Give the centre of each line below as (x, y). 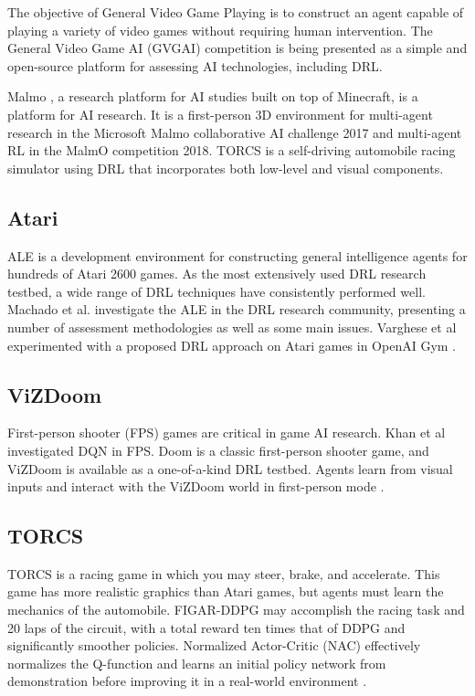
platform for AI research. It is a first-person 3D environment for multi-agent (220, 114)
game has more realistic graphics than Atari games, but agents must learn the (226, 591)
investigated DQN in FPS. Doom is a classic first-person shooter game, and (218, 450)
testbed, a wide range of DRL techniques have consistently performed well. (216, 291)
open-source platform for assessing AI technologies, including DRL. (195, 65)
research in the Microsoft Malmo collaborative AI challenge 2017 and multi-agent (235, 132)
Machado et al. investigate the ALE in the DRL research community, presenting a (237, 309)
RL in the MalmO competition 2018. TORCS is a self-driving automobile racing (232, 150)
